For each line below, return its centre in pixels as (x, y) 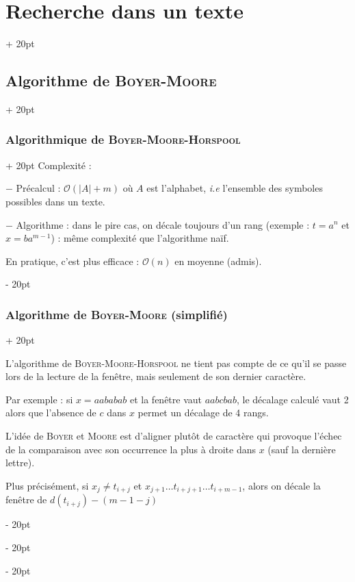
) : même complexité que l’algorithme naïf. (140, 238)
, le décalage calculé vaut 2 (293, 399)
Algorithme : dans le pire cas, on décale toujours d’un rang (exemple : (163, 224)
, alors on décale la (281, 485)
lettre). (20, 463)
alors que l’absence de (51, 413)
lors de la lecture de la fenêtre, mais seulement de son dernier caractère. (156, 376)
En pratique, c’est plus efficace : (73, 261)
